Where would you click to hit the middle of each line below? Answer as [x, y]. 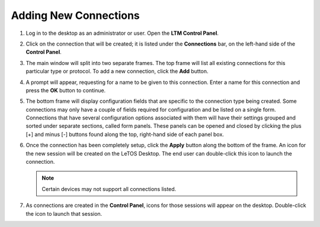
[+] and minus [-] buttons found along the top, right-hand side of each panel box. [125, 134]
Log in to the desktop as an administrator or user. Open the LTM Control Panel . [122, 33]
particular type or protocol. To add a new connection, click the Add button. [117, 72]
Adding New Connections [76, 15]
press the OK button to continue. [66, 90]
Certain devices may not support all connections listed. [109, 189]
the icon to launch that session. [64, 213]
